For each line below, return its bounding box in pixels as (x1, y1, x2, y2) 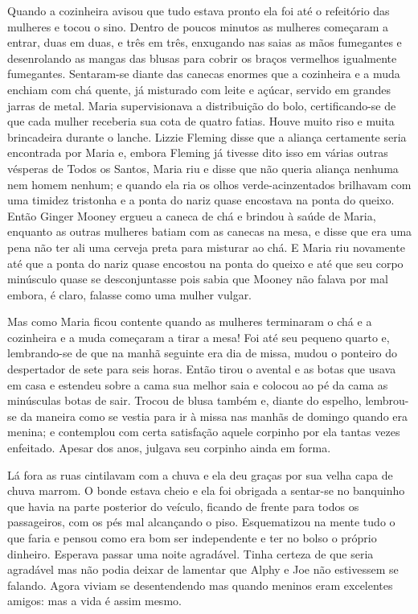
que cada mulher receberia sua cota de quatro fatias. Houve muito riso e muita (7, 113, 395, 130)
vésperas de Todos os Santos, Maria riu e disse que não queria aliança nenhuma (7, 159, 399, 176)
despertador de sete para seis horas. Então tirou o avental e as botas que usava (7, 361, 396, 377)
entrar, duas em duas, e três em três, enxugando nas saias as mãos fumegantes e (7, 34, 402, 51)
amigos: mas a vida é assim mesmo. (7, 592, 182, 609)
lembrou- (365, 392, 409, 409)
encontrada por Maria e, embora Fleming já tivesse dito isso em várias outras (7, 144, 388, 161)
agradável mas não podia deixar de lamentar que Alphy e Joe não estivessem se (7, 561, 399, 578)
